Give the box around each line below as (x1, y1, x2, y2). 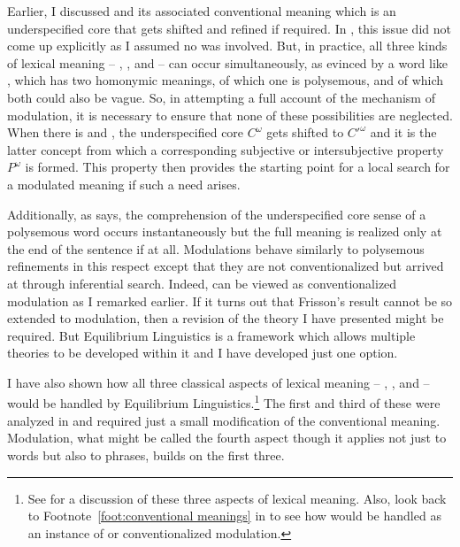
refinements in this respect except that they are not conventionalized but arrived (7, 257, 444, 275)
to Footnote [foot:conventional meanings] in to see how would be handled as (27, 506, 441, 525)
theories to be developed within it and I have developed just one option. (7, 343, 398, 362)
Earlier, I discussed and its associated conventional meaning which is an (7, 2, 396, 19)
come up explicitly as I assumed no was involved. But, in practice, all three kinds (7, 36, 448, 55)
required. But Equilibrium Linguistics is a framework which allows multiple (7, 326, 416, 344)
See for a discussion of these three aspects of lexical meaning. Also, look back (27, 489, 447, 507)
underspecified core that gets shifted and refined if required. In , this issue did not (7, 19, 451, 37)
